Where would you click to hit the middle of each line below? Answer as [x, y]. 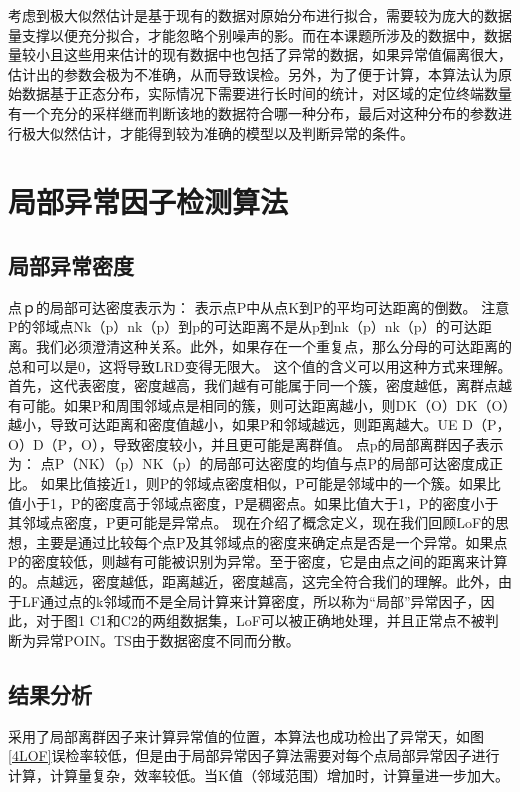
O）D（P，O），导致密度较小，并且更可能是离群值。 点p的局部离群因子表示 [256, 443]
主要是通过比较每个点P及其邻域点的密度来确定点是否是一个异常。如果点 [271, 541]
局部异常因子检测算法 [148, 201]
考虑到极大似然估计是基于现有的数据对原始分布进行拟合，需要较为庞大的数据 [260, 15]
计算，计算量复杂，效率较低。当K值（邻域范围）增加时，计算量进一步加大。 [258, 774]
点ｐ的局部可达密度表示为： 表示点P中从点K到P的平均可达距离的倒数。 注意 [259, 306]
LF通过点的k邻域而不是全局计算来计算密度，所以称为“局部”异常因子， [251, 600]
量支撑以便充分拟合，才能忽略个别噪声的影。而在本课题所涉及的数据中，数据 [260, 34]
